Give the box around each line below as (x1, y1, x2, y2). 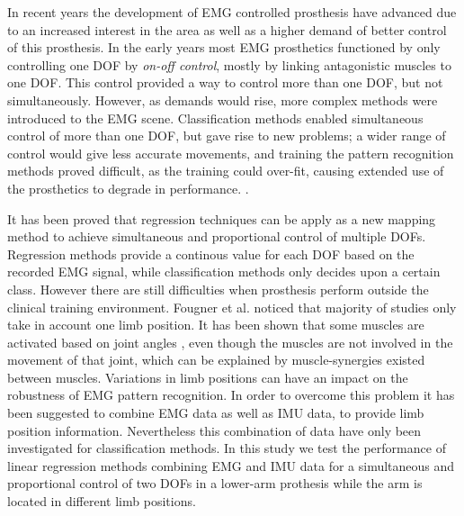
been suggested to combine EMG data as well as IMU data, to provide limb (7, 403, 424, 422)
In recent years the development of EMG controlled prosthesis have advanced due (7, 3, 457, 21)
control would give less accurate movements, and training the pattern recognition (7, 143, 454, 162)
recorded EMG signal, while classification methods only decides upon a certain (7, 262, 441, 281)
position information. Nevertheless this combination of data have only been (7, 421, 422, 439)
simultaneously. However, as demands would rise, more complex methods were (7, 90, 438, 109)
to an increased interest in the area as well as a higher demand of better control (7, 20, 447, 39)
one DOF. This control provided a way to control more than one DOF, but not (7, 73, 443, 92)
